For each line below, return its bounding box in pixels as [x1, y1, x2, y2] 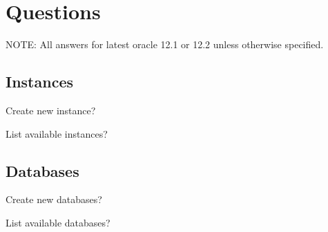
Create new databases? [6, 192, 102, 207]
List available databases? [6, 215, 110, 229]
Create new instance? [6, 103, 96, 117]
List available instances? [6, 126, 108, 140]
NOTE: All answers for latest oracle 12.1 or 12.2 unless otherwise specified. [6, 37, 324, 52]
